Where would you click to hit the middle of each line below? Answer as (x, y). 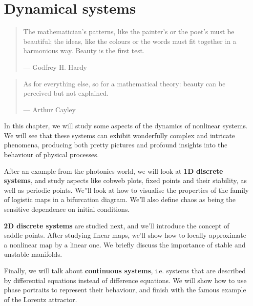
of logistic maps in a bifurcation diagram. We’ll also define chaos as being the (120, 199)
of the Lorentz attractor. (41, 299)
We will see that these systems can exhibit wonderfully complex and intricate (119, 135)
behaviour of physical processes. (52, 154)
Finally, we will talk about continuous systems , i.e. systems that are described (125, 270)
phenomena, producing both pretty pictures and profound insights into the (116, 145)
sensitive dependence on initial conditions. (67, 209)
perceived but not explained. (66, 93)
